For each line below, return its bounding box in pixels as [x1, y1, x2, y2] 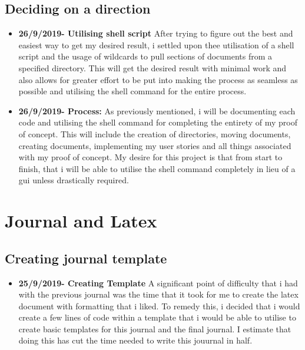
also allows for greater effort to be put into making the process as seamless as [18, 73, 298, 85]
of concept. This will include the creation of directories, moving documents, [18, 127, 291, 140]
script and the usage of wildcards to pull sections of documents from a [18, 50, 273, 62]
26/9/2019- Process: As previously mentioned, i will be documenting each [18, 104, 296, 117]
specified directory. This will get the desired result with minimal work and [18, 61, 287, 74]
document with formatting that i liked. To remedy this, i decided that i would [18, 299, 300, 312]
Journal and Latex [5, 209, 157, 233]
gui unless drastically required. [18, 174, 129, 186]
